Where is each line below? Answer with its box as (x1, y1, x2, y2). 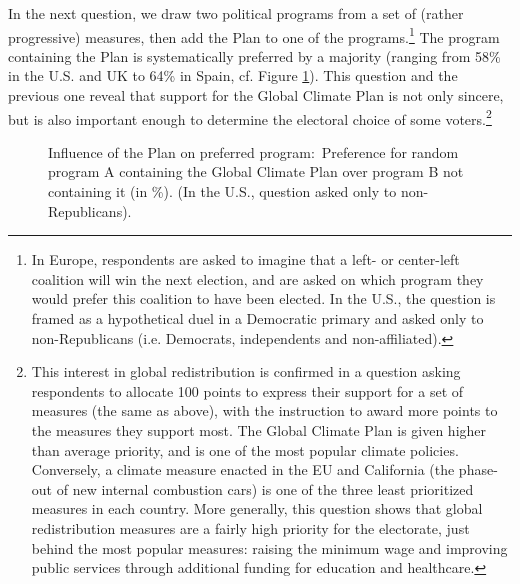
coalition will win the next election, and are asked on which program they (31, 268, 484, 289)
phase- (458, 459, 498, 480)
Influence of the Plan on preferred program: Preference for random (48, 141, 459, 162)
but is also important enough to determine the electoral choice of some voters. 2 (8, 105, 492, 129)
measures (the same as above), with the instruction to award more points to (31, 400, 498, 421)
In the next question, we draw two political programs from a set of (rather (8, 3, 464, 23)
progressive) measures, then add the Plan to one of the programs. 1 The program (8, 23, 500, 47)
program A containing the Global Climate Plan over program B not (48, 161, 464, 182)
